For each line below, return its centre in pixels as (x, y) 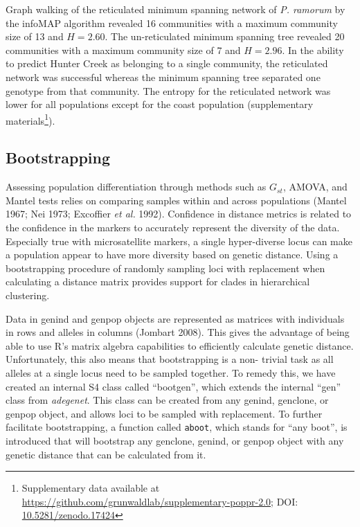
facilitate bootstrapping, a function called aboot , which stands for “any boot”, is (177, 427)
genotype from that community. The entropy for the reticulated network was (168, 90)
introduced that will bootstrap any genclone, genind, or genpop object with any (175, 440)
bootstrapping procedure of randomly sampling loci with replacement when (165, 268)
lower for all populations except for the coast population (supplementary (160, 104)
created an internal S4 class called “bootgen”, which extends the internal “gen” (173, 386)
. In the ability (313, 50)
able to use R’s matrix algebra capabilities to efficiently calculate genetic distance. (180, 345)
